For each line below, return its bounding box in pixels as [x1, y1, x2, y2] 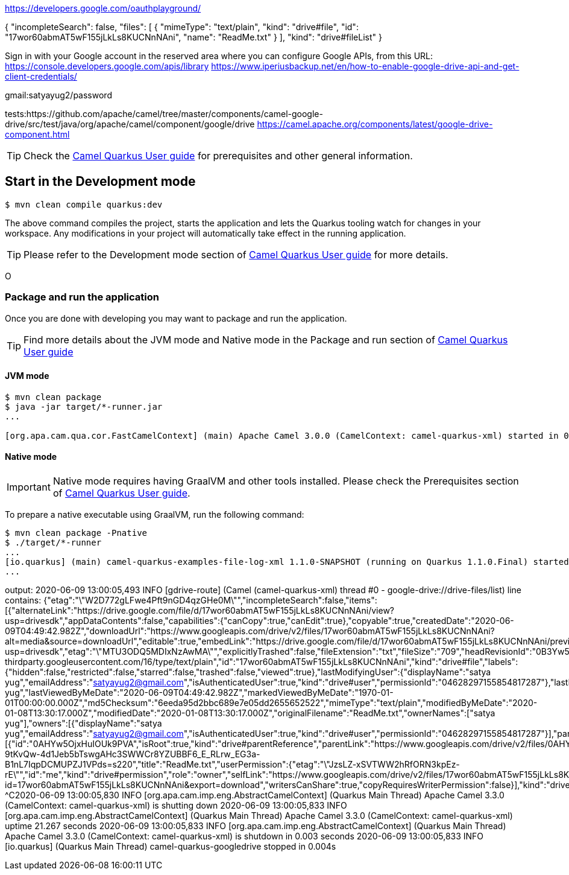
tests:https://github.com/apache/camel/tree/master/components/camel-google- [5, 109, 323, 119]
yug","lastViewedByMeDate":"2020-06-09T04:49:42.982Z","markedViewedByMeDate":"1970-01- [5, 687, 394, 698]
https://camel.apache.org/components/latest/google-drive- [257, 119, 493, 129]
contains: [5, 595, 42, 606]
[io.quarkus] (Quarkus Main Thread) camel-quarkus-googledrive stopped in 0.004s [5, 841, 336, 852]
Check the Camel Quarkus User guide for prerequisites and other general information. [24, 150, 413, 162]
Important [7, 481, 51, 494]
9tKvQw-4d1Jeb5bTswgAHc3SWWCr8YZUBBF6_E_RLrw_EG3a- [5, 749, 260, 760]
